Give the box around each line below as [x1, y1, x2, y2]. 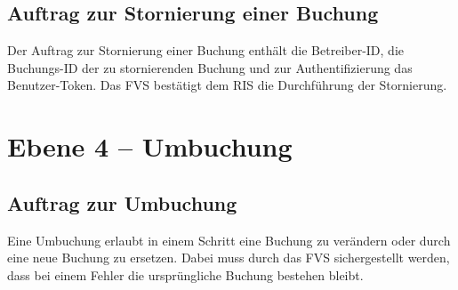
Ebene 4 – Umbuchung [7, 128, 293, 165]
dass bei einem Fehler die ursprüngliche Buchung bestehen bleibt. [7, 265, 364, 284]
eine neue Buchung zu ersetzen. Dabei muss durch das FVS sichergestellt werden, [7, 248, 450, 267]
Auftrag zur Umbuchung [7, 189, 237, 216]
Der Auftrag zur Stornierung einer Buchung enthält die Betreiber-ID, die [7, 41, 405, 60]
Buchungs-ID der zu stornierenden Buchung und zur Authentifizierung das [7, 58, 413, 77]
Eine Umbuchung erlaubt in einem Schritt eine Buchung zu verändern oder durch [7, 230, 451, 249]
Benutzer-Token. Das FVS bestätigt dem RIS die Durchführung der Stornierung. [7, 76, 447, 94]
